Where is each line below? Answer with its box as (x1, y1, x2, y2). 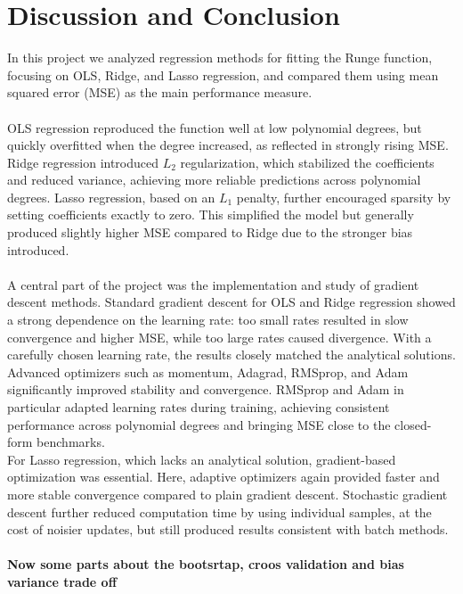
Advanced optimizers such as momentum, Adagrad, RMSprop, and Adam (7, 362, 409, 381)
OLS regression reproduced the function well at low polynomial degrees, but (7, 118, 422, 136)
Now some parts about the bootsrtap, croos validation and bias (7, 555, 404, 573)
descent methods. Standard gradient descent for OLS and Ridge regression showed (7, 293, 456, 311)
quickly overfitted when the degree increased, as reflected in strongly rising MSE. (7, 136, 449, 154)
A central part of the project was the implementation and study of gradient (7, 275, 419, 293)
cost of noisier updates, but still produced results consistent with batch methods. (7, 520, 449, 539)
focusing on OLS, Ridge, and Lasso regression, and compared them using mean (7, 65, 439, 84)
